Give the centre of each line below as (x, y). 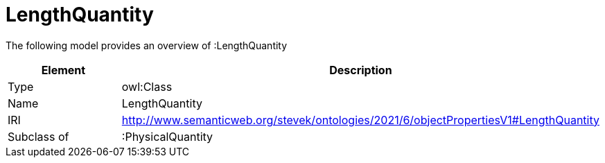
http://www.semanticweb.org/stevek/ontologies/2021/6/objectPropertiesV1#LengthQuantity (360, 120)
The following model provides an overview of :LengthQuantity (147, 45)
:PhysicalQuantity (167, 136)
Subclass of (38, 136)
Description (361, 70)
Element (63, 70)
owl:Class (147, 86)
